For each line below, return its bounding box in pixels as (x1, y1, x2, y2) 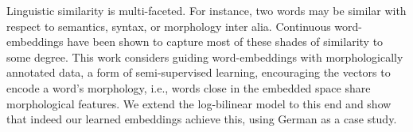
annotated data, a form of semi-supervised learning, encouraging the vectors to (6, 64, 391, 81)
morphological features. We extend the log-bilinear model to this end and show (6, 95, 392, 111)
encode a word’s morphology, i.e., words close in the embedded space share (6, 79, 371, 96)
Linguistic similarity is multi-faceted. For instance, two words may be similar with (6, 2, 407, 18)
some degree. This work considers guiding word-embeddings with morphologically (6, 48, 403, 65)
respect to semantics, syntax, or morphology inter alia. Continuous (6, 17, 331, 34)
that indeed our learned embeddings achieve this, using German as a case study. (6, 111, 397, 127)
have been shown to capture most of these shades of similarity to (67, 33, 384, 50)
